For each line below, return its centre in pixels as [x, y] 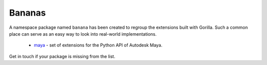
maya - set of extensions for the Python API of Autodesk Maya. [98, 45]
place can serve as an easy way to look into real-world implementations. [83, 34]
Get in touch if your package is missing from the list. [62, 56]
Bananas [27, 13]
